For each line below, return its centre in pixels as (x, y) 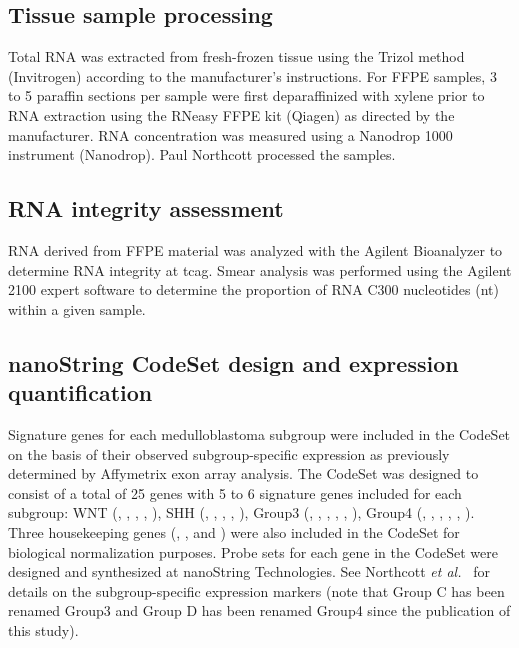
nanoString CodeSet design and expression (233, 362)
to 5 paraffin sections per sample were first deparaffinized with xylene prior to (246, 95)
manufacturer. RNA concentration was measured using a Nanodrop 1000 (230, 134)
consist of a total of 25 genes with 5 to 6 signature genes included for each (235, 492)
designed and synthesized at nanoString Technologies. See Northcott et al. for (249, 571)
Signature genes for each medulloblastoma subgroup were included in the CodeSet (259, 433)
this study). (43, 629)
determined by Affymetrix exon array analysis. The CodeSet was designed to (243, 473)
